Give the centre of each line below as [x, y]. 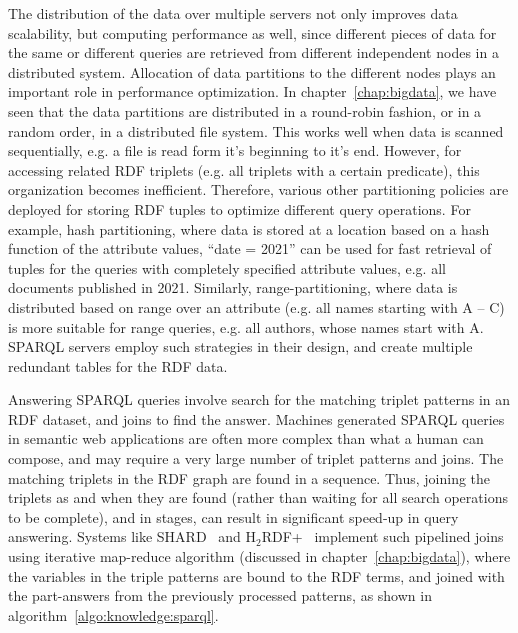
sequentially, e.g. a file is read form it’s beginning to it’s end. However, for [235, 150]
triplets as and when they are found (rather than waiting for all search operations [258, 497]
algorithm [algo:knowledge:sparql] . [113, 614]
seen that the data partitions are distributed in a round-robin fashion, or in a [245, 110]
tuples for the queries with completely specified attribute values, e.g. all [227, 267]
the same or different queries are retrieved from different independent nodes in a [253, 52]
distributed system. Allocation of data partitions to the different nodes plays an [252, 71]
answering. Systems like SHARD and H [132, 536]
